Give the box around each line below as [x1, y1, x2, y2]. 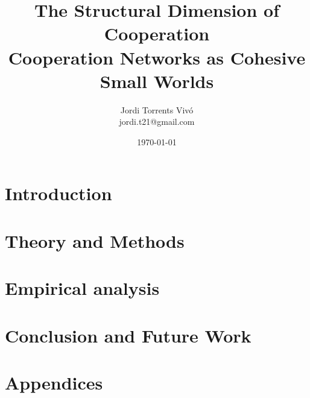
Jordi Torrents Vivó [120, 103, 194, 116]
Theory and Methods [5, 228, 185, 253]
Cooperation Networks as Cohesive [8, 45, 306, 69]
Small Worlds [100, 68, 214, 93]
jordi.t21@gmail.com [119, 115, 195, 128]
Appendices [5, 370, 103, 394]
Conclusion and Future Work [5, 323, 251, 347]
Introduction [5, 181, 112, 206]
